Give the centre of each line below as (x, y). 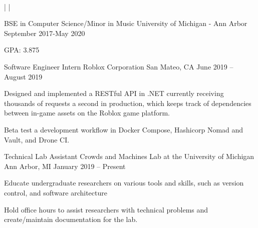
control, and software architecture (56, 192)
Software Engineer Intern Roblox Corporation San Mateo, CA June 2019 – (119, 66)
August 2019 (23, 76)
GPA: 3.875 (22, 50)
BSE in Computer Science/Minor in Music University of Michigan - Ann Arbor (126, 23)
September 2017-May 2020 (45, 33)
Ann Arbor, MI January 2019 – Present (65, 166)
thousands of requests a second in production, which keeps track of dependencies (128, 103)
